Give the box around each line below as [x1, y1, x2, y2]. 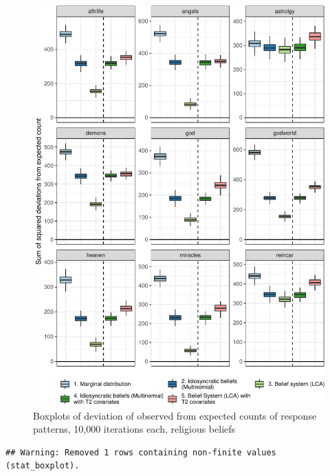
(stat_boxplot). [5, 461, 80, 471]
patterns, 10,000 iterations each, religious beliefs [33, 422, 236, 436]
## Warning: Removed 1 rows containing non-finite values [5, 447, 276, 457]
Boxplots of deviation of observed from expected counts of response [33, 408, 317, 422]
